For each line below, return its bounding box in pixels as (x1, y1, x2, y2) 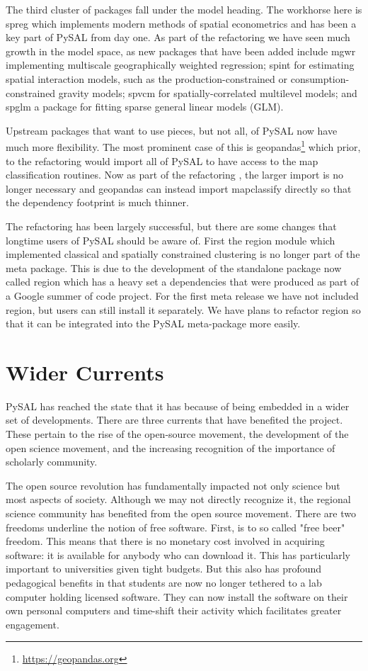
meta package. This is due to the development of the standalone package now (6, 260, 342, 275)
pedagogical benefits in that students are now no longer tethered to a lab (6, 575, 322, 590)
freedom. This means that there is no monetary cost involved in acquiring (6, 534, 325, 548)
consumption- (290, 71, 350, 86)
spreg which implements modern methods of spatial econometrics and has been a (6, 16, 357, 30)
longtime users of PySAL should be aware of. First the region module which (6, 232, 335, 247)
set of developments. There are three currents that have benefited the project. (6, 412, 343, 427)
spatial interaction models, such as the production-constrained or (6, 71, 288, 86)
